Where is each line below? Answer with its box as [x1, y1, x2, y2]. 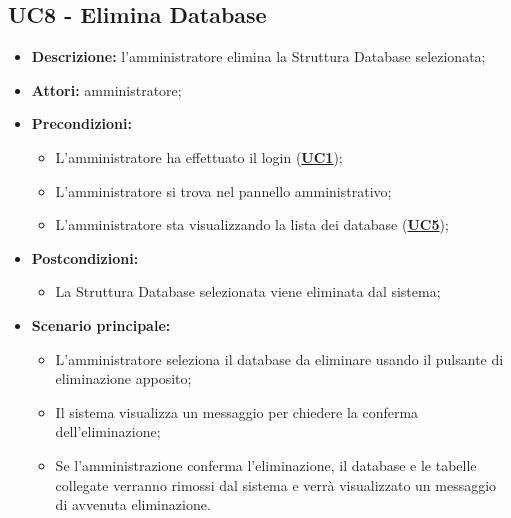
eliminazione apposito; [55, 368, 192, 389]
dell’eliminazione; [55, 421, 161, 442]
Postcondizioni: [31, 247, 139, 268]
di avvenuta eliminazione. [55, 494, 211, 515]
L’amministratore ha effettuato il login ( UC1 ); [55, 146, 343, 167]
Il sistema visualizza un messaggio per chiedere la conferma [55, 401, 419, 422]
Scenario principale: [31, 314, 171, 335]
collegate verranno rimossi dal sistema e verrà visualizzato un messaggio [55, 474, 497, 495]
